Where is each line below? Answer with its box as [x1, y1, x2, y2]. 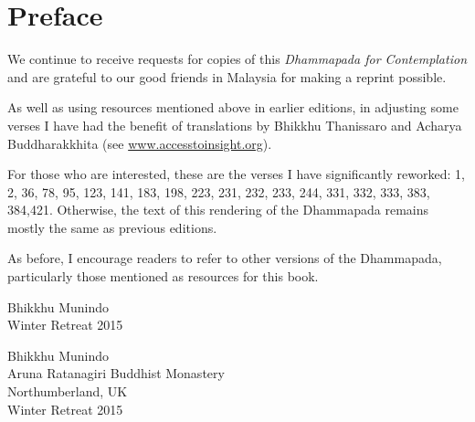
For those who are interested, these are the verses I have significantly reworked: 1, [7, 164, 465, 184]
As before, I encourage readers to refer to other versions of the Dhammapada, [7, 248, 442, 268]
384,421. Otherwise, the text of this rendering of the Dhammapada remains [7, 200, 429, 219]
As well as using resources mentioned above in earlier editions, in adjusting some [7, 98, 459, 117]
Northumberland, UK [7, 382, 128, 401]
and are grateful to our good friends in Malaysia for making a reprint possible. [7, 67, 447, 86]
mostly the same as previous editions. [7, 217, 217, 237]
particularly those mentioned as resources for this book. [7, 267, 319, 286]
